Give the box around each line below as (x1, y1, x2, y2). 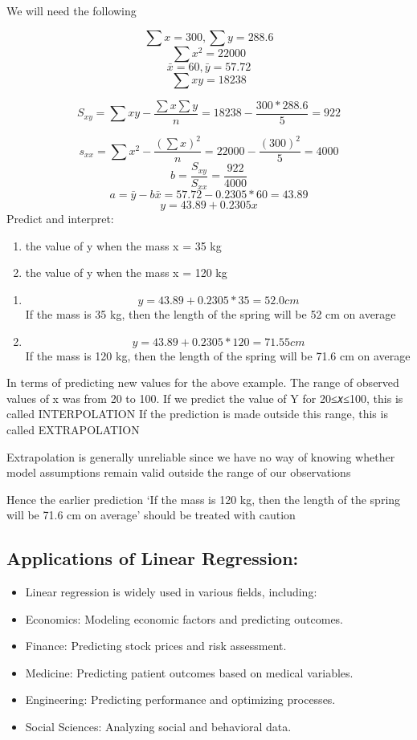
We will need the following (6, 2, 137, 18)
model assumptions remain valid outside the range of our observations (6, 464, 351, 481)
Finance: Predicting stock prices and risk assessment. (25, 637, 287, 654)
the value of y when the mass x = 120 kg (25, 264, 227, 281)
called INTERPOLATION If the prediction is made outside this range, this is (6, 405, 388, 422)
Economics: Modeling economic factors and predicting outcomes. (25, 610, 344, 627)
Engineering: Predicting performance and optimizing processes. (25, 691, 336, 708)
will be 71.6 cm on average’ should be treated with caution (6, 506, 296, 523)
